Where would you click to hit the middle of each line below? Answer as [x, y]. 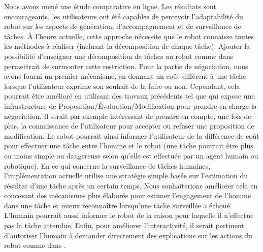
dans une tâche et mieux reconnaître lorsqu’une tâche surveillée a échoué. [118, 205]
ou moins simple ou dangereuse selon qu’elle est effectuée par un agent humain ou [131, 155]
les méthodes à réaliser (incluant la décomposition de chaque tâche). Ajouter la [127, 46]
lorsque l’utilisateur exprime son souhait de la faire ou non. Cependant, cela [122, 86]
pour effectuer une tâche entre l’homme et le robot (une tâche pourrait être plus [129, 146]
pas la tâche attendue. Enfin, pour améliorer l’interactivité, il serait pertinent [124, 225]
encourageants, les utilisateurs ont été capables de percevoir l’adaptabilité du [124, 16]
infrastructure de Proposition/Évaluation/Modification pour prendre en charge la [130, 105]
